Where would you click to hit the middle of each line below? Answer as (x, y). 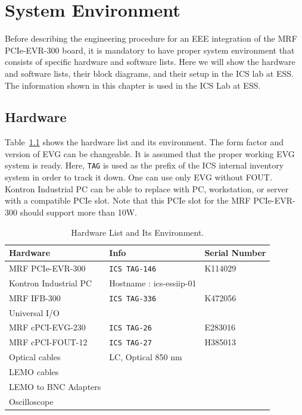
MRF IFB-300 (35, 297)
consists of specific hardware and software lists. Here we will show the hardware (150, 62)
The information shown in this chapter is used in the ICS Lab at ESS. (133, 85)
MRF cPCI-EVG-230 (47, 327)
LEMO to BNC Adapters (55, 386)
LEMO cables (34, 372)
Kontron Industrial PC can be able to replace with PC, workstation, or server (147, 188)
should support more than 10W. (78, 212)
